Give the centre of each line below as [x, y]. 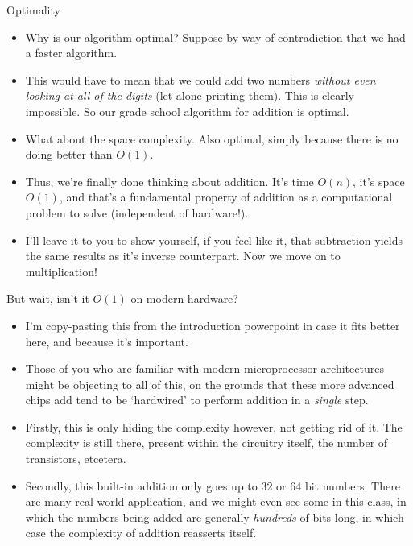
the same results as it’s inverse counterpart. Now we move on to [183, 256]
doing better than [69, 154]
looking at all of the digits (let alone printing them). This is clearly [190, 95]
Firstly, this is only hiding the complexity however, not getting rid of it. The [214, 426]
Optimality [33, 10]
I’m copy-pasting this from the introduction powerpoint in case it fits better [213, 325]
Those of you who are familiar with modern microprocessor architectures [204, 368]
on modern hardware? [184, 298]
